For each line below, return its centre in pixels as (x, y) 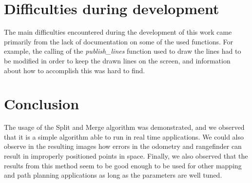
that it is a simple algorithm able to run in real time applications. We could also (124, 136)
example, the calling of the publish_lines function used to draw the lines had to (123, 51)
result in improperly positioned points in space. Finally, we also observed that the (126, 156)
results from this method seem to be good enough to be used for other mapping (123, 165)
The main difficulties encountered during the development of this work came (118, 32)
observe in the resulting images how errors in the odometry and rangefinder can (123, 146)
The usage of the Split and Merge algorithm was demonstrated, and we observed (124, 127)
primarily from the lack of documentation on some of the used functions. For (118, 41)
